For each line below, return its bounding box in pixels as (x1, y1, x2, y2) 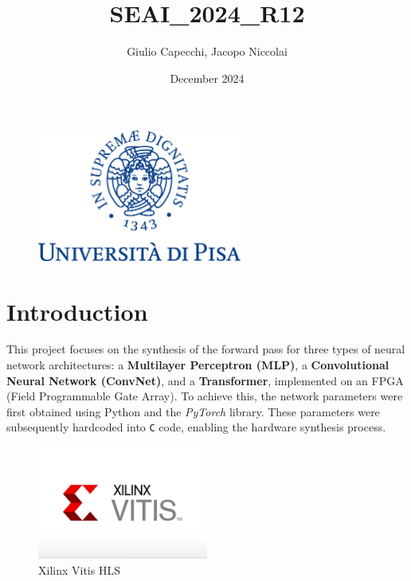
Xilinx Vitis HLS (38, 562, 120, 579)
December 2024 (170, 69, 245, 86)
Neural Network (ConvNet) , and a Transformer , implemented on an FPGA (6, 372, 404, 388)
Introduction (6, 294, 148, 327)
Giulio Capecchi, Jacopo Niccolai (127, 43, 288, 60)
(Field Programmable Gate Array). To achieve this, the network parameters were (6, 388, 403, 404)
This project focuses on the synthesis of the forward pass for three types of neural (6, 341, 405, 357)
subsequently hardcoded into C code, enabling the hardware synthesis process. (6, 419, 386, 435)
